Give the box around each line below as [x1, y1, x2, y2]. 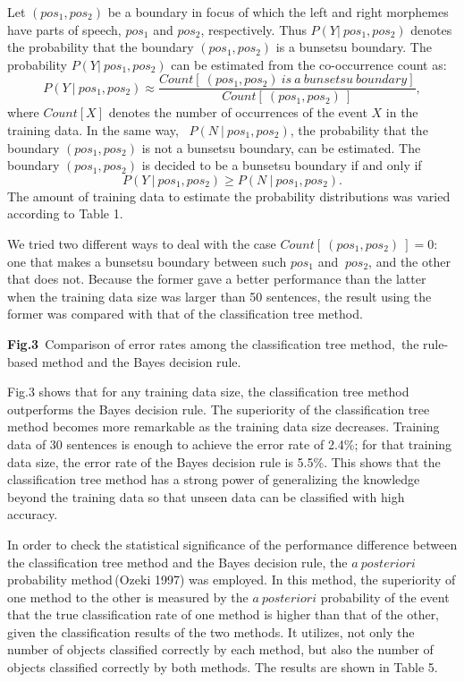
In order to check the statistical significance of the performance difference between [7, 534, 458, 553]
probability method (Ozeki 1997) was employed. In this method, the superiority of [7, 570, 456, 589]
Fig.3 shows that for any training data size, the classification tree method [7, 382, 409, 401]
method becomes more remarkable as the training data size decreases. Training [7, 417, 440, 436]
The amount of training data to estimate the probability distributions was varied [7, 186, 451, 205]
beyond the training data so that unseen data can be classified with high [7, 487, 405, 506]
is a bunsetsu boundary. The [275, 38, 432, 56]
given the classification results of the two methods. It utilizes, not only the [7, 622, 415, 641]
